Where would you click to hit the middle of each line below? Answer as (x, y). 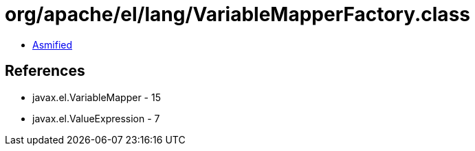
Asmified (53, 44)
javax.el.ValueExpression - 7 (96, 118)
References (45, 71)
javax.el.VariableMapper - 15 (97, 97)
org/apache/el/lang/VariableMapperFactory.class (237, 14)
